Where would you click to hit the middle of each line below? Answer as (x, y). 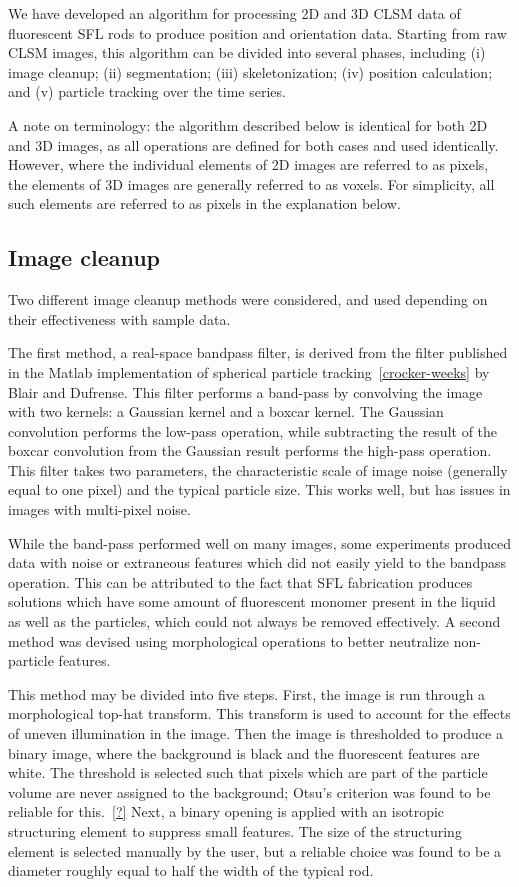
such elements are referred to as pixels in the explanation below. (204, 203)
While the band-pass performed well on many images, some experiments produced (259, 542)
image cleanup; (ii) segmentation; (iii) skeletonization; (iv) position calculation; (250, 71)
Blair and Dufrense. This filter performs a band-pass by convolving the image (245, 391)
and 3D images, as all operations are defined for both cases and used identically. (253, 144)
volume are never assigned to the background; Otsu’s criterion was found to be (249, 791)
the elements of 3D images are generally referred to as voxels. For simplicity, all (251, 183)
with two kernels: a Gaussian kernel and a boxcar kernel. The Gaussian (226, 411)
